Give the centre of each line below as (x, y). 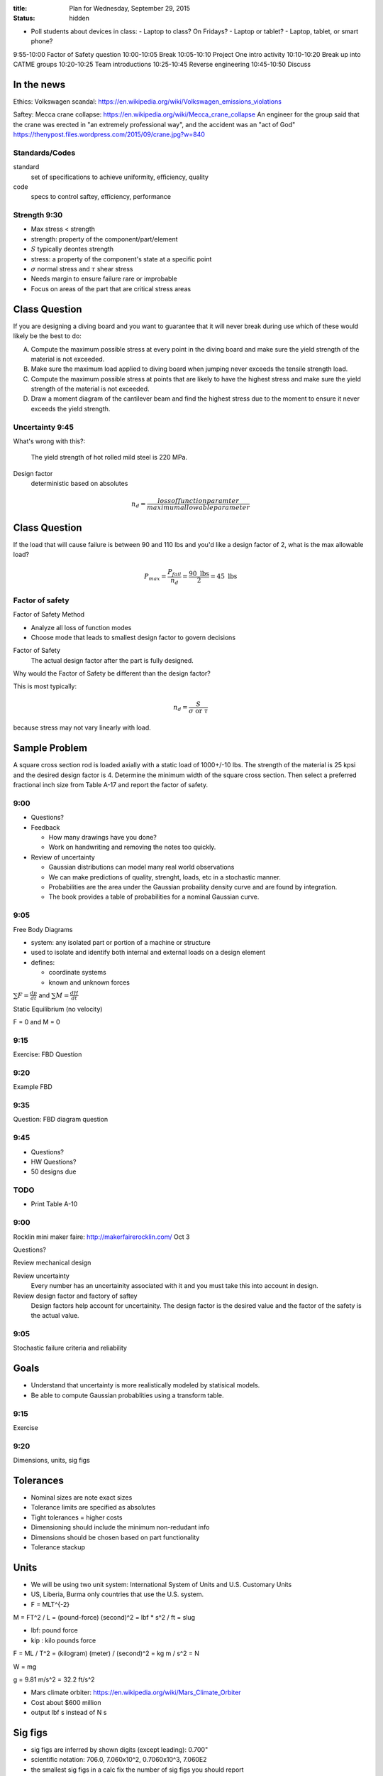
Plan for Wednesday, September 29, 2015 (130, 8)
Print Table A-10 (54, 1204)
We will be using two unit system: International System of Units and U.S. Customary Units (161, 1584)
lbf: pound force (54, 1630)
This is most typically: (45, 686)
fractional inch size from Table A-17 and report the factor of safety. (111, 785)
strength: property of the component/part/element (104, 239)
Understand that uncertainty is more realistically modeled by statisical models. (145, 1385)
